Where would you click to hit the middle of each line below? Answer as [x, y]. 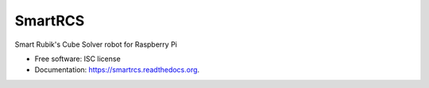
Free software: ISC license [77, 59]
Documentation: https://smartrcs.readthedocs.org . [117, 70]
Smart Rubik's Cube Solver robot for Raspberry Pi [96, 44]
